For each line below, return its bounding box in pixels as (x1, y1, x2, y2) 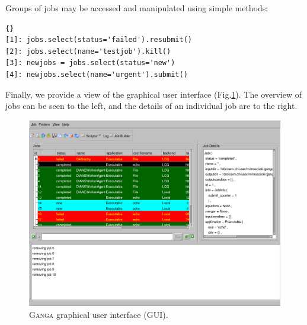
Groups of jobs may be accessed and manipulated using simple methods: (5, 2, 268, 14)
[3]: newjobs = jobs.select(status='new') (5, 59, 175, 67)
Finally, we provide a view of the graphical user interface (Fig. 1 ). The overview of (5, 88, 302, 100)
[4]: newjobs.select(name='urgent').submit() (5, 70, 188, 79)
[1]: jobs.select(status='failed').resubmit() (5, 36, 192, 44)
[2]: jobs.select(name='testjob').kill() (5, 47, 171, 56)
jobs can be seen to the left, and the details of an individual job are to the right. (5, 99, 298, 112)
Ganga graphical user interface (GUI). (29, 308, 168, 320)
